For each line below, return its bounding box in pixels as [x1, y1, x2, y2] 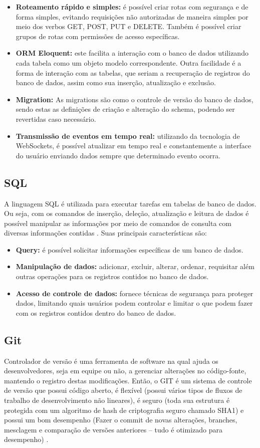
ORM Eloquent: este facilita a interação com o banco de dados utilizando [16, 48, 248, 58]
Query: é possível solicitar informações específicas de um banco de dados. [16, 244, 243, 255]
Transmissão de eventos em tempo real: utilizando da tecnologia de [16, 130, 240, 141]
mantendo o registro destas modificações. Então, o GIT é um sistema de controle [4, 375, 252, 385]
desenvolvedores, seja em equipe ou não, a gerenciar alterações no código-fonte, [4, 365, 246, 376]
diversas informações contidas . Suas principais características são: [4, 228, 207, 238]
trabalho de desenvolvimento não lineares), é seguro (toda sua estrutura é [4, 395, 230, 405]
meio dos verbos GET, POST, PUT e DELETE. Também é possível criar [16, 21, 241, 32]
